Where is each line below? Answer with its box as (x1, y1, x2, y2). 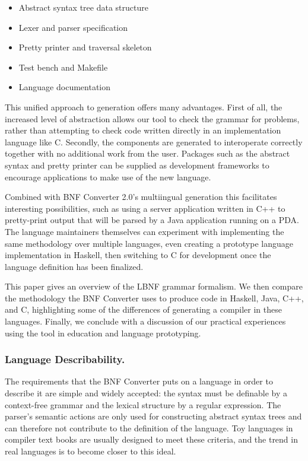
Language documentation (18, 81, 111, 93)
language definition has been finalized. (5, 260, 144, 272)
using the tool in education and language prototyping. (5, 326, 201, 339)
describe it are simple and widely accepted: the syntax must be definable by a (5, 387, 287, 399)
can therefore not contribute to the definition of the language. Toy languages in (5, 421, 293, 434)
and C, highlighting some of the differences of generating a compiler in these (5, 303, 282, 316)
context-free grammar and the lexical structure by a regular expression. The (5, 398, 281, 411)
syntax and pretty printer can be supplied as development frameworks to (5, 158, 269, 171)
